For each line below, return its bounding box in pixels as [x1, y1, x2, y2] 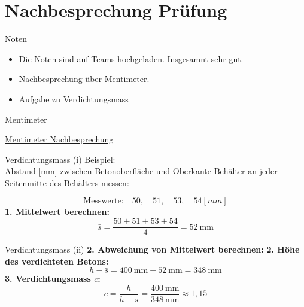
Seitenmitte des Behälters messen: [5, 176, 129, 189]
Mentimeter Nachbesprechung [5, 133, 114, 145]
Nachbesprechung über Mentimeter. [19, 72, 150, 85]
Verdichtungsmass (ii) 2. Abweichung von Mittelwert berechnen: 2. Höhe [5, 243, 300, 256]
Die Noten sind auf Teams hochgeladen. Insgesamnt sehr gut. [19, 52, 244, 65]
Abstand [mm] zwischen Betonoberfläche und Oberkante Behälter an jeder [5, 165, 278, 177]
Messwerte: [83, 197, 124, 206]
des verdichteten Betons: [5, 254, 109, 267]
